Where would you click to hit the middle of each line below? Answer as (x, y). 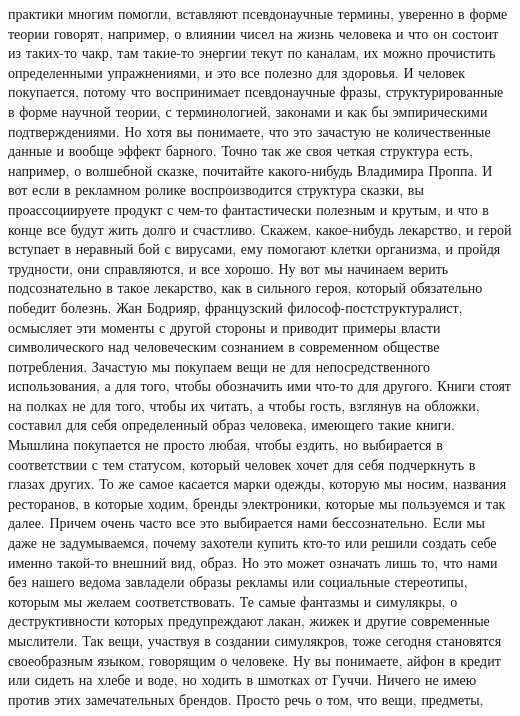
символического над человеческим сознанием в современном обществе (224, 346)
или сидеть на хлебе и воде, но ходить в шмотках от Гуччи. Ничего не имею (242, 679)
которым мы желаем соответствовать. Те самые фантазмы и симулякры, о (233, 600)
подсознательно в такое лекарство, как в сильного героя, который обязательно (245, 287)
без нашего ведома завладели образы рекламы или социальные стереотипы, (238, 581)
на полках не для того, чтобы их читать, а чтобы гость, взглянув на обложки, (244, 404)
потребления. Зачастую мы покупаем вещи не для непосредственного (219, 365)
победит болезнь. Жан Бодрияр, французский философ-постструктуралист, (235, 306)
